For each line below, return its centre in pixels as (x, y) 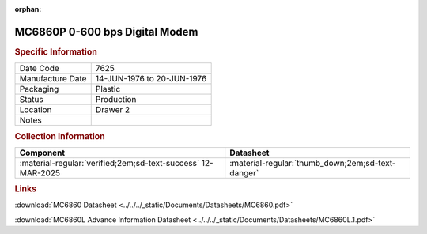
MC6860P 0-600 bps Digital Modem (106, 32)
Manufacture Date (53, 79)
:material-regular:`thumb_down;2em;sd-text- (313, 163)
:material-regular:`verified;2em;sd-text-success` (110, 163)
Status (31, 100)
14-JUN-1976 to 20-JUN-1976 (151, 79)
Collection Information (60, 136)
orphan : (28, 9)
